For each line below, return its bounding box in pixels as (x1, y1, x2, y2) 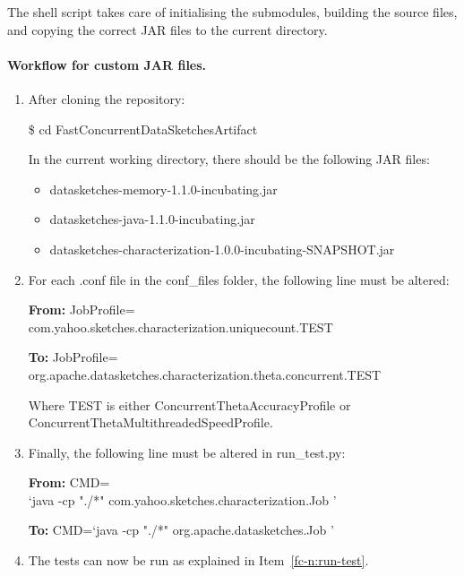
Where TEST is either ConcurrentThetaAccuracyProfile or (28, 395, 351, 414)
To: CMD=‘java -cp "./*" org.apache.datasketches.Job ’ (28, 520, 334, 539)
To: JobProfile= (28, 348, 118, 366)
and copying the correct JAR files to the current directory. (7, 20, 328, 39)
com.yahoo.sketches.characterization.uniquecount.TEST (28, 317, 333, 336)
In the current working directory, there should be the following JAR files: (28, 150, 430, 168)
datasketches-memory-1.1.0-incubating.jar (49, 179, 278, 198)
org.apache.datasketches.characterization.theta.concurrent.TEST (28, 365, 382, 383)
